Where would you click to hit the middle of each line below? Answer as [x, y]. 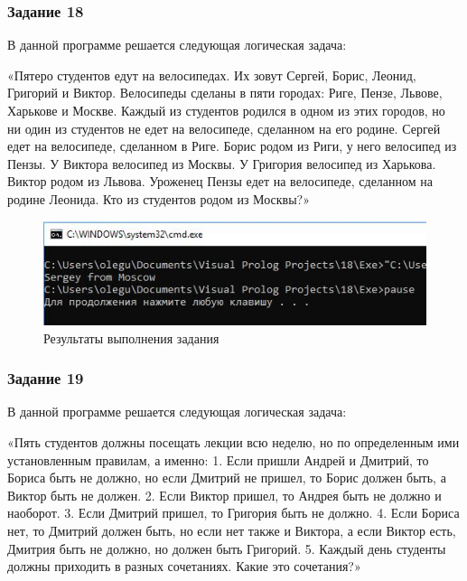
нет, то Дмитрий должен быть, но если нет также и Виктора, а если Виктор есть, [232, 530]
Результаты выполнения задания [131, 337]
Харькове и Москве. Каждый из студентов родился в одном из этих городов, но [226, 110]
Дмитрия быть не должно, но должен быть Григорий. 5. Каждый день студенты [227, 548]
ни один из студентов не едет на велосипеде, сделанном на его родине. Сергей [224, 128]
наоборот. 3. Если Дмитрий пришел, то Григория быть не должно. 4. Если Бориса [233, 513]
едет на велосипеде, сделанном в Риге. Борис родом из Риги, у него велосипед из [232, 146]
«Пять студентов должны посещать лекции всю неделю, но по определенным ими [233, 441]
